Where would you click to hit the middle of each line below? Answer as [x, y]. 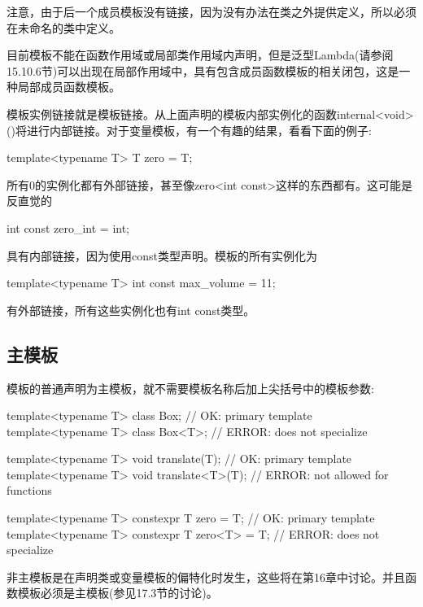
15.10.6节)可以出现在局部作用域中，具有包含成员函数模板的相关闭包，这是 [203, 70]
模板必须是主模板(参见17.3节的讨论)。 [118, 593]
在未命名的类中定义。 [63, 27]
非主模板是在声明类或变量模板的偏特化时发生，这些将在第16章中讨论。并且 [206, 576]
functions [29, 490]
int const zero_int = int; [68, 227]
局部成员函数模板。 [69, 87]
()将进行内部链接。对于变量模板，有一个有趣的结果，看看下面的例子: [189, 130]
